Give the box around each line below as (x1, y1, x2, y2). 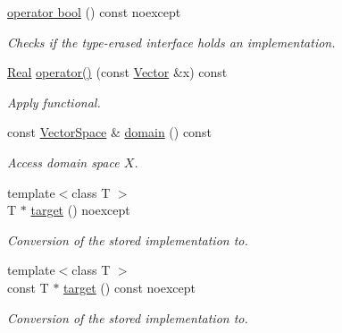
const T (7, 277, 49, 296)
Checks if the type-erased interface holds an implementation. (7, 32, 336, 51)
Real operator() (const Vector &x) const (7, 63, 228, 81)
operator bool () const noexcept (7, 3, 181, 21)
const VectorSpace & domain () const (7, 123, 212, 141)
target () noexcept (30, 201, 130, 219)
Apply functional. (7, 92, 101, 111)
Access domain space (7, 152, 120, 171)
